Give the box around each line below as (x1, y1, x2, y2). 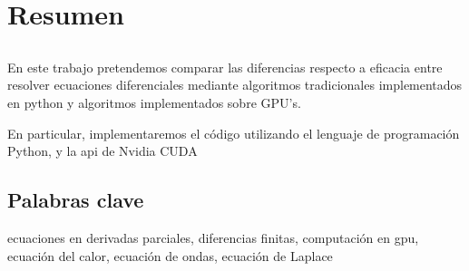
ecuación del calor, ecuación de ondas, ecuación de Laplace (7, 246, 333, 265)
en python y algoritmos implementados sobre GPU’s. (7, 92, 301, 111)
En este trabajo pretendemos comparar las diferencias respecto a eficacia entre (7, 57, 443, 76)
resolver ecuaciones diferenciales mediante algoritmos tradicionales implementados (7, 75, 463, 94)
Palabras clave (7, 186, 144, 214)
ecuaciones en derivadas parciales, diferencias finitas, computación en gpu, (7, 227, 419, 247)
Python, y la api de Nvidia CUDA (7, 141, 198, 160)
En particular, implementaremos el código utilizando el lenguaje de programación (7, 123, 460, 142)
